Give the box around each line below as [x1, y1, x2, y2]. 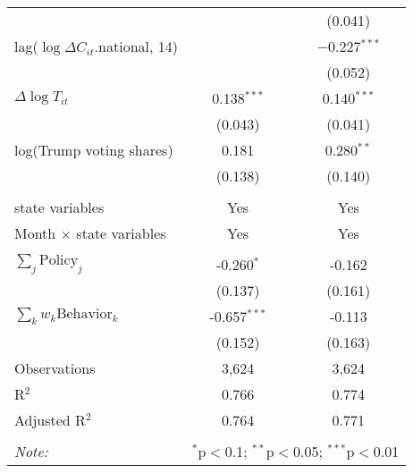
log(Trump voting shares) [14, 139, 173, 160]
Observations [14, 358, 96, 378]
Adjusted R [14, 410, 86, 430]
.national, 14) [94, 36, 178, 56]
